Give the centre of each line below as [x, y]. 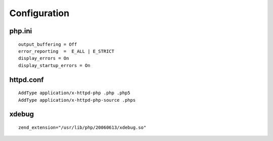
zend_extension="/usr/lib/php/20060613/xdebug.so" [82, 127]
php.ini [21, 31]
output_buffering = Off [48, 44]
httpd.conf [27, 80]
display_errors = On [44, 58]
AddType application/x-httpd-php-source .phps [77, 100]
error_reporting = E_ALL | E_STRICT [66, 51]
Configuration [39, 13]
